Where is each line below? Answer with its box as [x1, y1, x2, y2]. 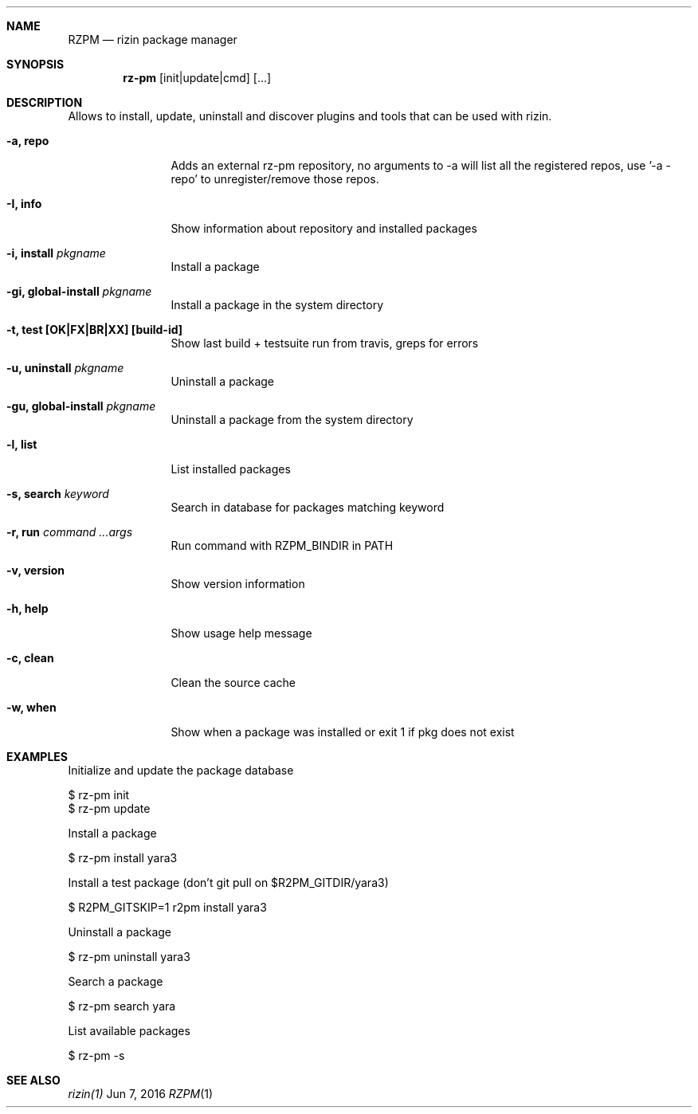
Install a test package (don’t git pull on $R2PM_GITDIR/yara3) [68, 876, 389, 889]
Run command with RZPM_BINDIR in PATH [171, 539, 394, 552]
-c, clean [6, 651, 54, 665]
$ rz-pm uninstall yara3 [68, 950, 190, 963]
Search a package [68, 975, 163, 988]
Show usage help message [171, 626, 312, 640]
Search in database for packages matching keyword [171, 500, 445, 514]
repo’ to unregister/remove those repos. [171, 172, 379, 186]
